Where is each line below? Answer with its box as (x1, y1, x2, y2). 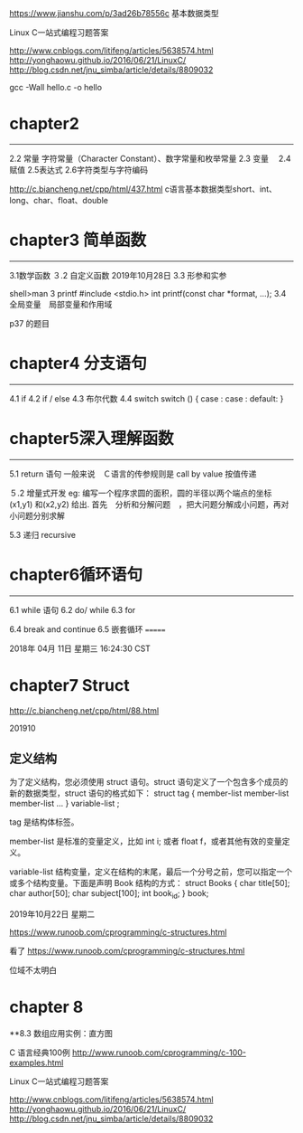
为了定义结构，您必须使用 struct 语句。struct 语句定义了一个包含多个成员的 (9, 777, 289, 788)
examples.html (9, 1057, 64, 1069)
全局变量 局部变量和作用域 (9, 298, 113, 309)
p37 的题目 (9, 317, 50, 328)
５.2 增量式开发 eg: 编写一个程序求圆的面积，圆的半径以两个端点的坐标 (9, 487, 272, 498)
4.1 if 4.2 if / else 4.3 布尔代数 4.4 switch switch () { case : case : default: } (9, 392, 284, 404)
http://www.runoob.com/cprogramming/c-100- (71, 1047, 246, 1058)
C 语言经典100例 (9, 1047, 70, 1058)
